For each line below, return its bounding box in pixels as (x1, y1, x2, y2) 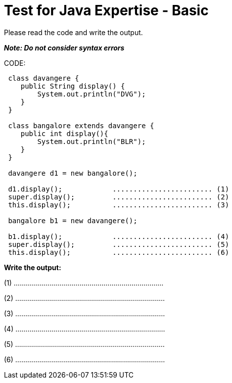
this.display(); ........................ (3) (8, 200, 230, 209)
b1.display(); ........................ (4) (8, 232, 230, 240)
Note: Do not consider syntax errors (4, 43, 125, 52)
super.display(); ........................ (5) (8, 240, 230, 248)
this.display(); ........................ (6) (8, 248, 230, 256)
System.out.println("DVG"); (37, 90, 146, 98)
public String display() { (20, 82, 125, 90)
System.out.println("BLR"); (37, 137, 146, 145)
